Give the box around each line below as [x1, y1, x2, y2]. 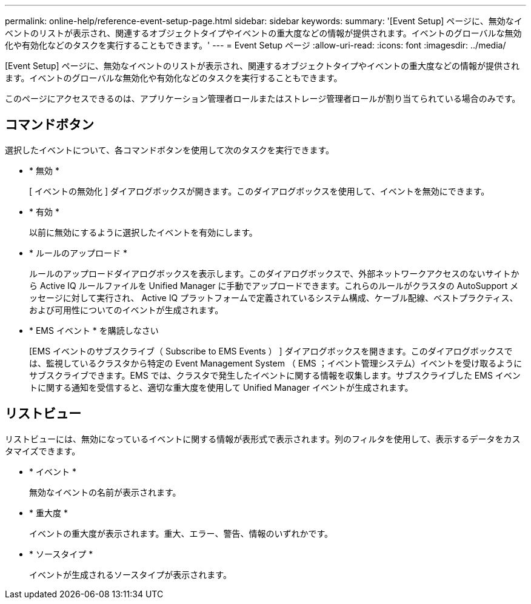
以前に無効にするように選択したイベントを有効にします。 [29, 227, 258, 237]
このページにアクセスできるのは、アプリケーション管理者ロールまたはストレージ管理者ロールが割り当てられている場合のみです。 [5, 93, 521, 104]
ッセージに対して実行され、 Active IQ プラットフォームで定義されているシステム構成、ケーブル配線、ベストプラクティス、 [29, 292, 518, 303]
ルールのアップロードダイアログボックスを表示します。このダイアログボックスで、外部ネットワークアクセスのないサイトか [29, 268, 519, 279]
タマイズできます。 [5, 445, 81, 456]
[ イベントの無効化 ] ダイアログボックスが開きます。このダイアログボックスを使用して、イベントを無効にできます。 [29, 185, 490, 196]
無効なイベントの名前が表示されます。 [29, 486, 181, 497]
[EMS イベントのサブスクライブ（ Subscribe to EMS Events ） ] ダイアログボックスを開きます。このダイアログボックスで [29, 345, 513, 356]
